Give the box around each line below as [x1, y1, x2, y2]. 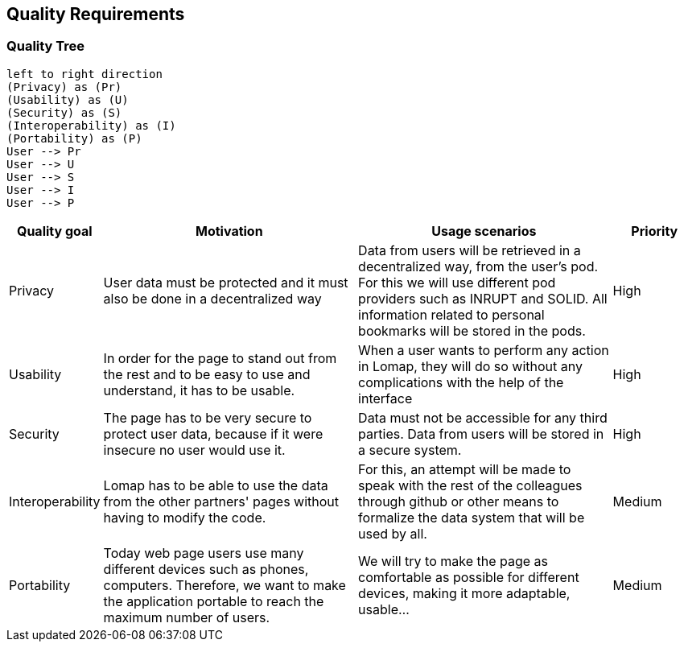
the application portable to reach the [103, 592, 324, 609]
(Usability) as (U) [6, 93, 129, 106]
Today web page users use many [103, 544, 304, 561]
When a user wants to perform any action [358, 341, 609, 358]
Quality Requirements [6, 4, 185, 24]
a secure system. [358, 441, 462, 458]
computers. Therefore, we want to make [103, 576, 346, 593]
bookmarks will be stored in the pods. [358, 322, 586, 339]
